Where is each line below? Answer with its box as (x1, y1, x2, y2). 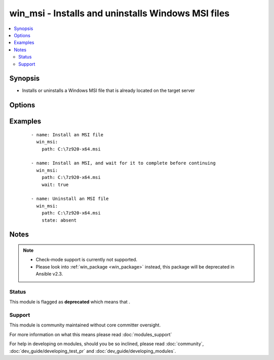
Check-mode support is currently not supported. (36, 257, 138, 263)
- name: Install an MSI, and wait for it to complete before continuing (31, 160, 216, 166)
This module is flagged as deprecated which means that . (9, 299, 130, 305)
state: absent (41, 217, 77, 223)
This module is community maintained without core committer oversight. (9, 322, 161, 328)
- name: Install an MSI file (31, 132, 104, 137)
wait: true (41, 182, 69, 188)
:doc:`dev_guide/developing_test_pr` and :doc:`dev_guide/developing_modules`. (9, 348, 176, 354)
